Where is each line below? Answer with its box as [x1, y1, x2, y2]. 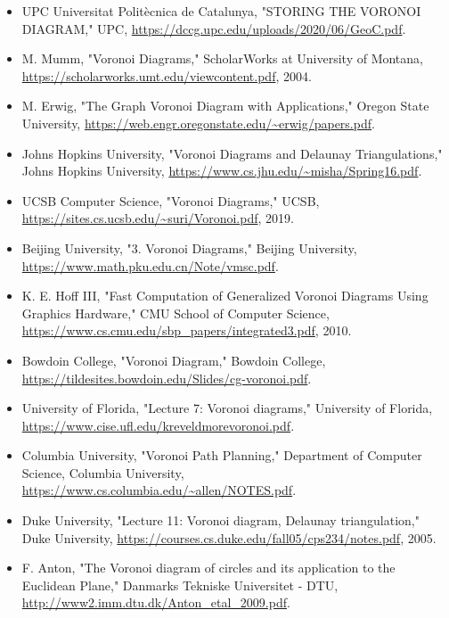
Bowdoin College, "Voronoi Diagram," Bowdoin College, [21, 350, 326, 369]
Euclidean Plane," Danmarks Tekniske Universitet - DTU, [21, 575, 339, 594]
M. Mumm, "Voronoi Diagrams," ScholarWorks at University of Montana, [21, 49, 423, 68]
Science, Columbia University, [21, 463, 184, 482]
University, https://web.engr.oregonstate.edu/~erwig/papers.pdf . [21, 113, 375, 132]
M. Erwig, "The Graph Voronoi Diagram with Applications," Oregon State [21, 96, 429, 115]
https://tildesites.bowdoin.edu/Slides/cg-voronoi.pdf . [21, 368, 312, 387]
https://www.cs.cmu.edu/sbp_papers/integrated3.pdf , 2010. [21, 321, 352, 340]
